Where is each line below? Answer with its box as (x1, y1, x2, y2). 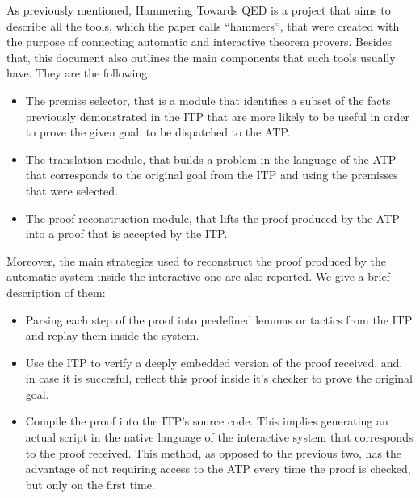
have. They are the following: (6, 65, 151, 82)
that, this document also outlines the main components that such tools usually (6, 48, 396, 65)
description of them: (6, 283, 106, 300)
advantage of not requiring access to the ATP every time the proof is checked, (25, 460, 411, 477)
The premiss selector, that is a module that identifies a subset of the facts (25, 91, 391, 108)
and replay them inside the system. (25, 327, 199, 344)
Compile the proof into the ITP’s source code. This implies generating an (25, 412, 388, 429)
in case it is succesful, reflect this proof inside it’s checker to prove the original (25, 370, 413, 387)
